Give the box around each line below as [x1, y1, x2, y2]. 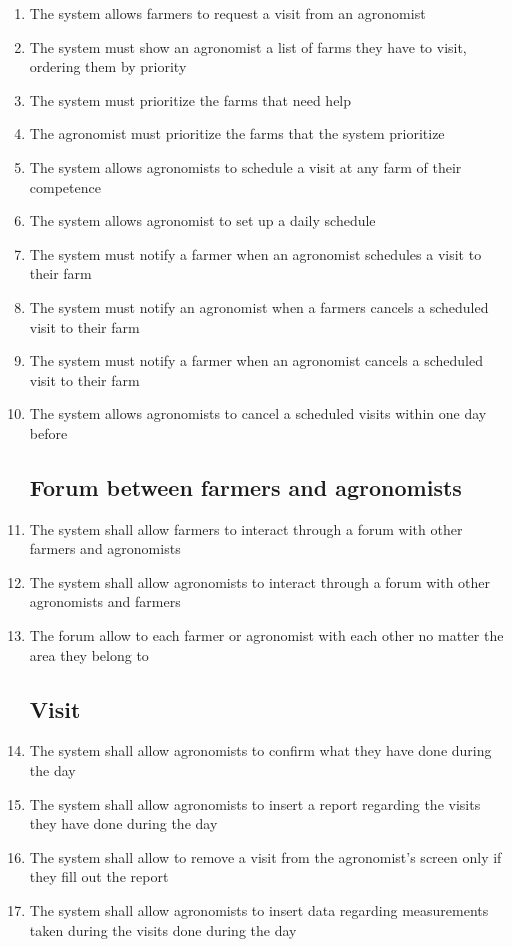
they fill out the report [29, 866, 169, 887]
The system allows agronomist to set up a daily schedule [29, 210, 376, 231]
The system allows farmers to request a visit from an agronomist [29, 3, 426, 23]
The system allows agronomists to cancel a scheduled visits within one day [29, 403, 487, 424]
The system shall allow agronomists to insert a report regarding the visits [29, 793, 481, 814]
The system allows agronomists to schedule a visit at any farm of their [29, 156, 462, 177]
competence [29, 176, 101, 197]
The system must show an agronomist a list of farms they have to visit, [29, 36, 467, 57]
